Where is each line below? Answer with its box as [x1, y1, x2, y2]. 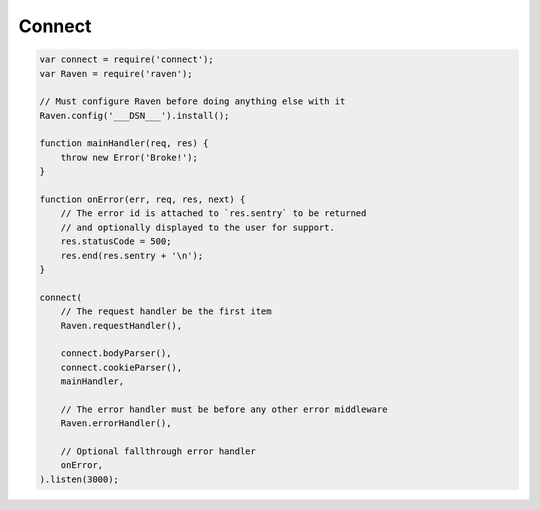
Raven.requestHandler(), [60, 320, 183, 331]
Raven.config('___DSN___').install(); [39, 110, 230, 121]
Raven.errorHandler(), [60, 418, 172, 429]
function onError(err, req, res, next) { [39, 194, 246, 205]
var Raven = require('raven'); [39, 68, 194, 79]
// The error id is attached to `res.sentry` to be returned [60, 208, 367, 219]
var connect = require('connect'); [39, 54, 214, 65]
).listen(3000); [39, 473, 120, 485]
